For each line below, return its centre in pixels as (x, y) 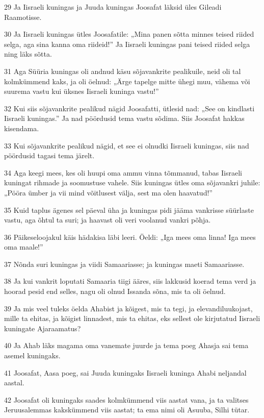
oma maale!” (24, 247)
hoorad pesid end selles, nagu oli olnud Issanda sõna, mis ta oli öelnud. (115, 291)
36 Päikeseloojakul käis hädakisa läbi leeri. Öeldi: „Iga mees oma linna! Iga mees (130, 237)
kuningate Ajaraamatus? (43, 328)
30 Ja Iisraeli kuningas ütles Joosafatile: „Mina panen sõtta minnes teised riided (129, 34)
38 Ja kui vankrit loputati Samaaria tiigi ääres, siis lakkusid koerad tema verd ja (130, 281)
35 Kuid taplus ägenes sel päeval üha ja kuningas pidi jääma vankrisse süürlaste (129, 210)
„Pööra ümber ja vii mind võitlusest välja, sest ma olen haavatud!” (108, 192)
